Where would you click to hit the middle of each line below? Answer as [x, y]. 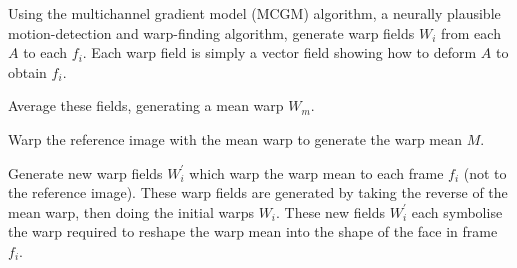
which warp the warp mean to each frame [316, 172]
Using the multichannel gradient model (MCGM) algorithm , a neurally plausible [254, 13]
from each [470, 32]
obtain [27, 71]
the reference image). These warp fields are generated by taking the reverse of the [258, 192]
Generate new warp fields [85, 172]
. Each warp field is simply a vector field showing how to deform [279, 52]
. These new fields [331, 211]
